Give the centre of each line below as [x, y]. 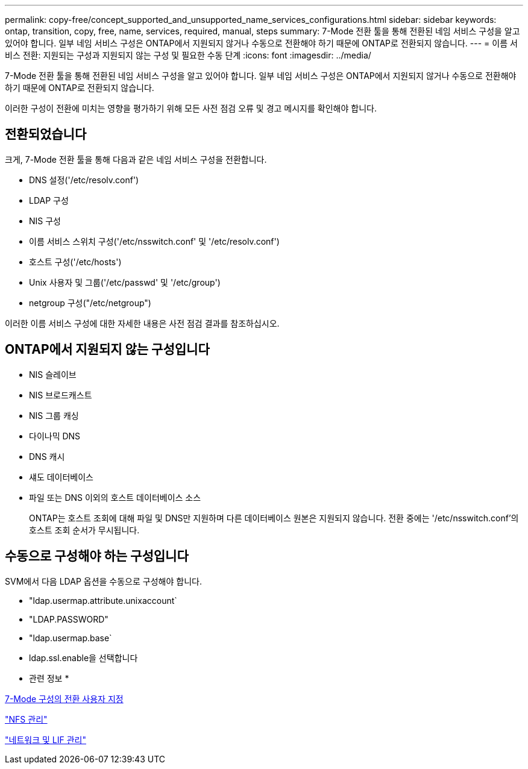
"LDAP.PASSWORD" [69, 619]
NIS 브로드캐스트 [61, 395]
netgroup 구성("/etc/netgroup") [90, 303]
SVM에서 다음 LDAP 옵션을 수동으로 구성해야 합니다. [103, 581]
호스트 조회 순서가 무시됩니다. [84, 530]
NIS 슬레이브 [53, 374]
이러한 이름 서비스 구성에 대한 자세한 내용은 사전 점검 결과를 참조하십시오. [142, 323]
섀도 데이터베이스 [61, 477]
